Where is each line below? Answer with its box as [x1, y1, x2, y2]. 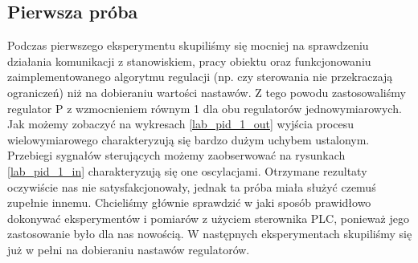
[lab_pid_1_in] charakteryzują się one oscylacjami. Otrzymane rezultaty [7, 162, 367, 179]
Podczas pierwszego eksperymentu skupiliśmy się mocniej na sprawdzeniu [7, 37, 369, 54]
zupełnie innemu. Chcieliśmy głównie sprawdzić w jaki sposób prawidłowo [7, 194, 371, 211]
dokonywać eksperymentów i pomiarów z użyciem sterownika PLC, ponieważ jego [7, 209, 409, 226]
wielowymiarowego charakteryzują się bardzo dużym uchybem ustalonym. [7, 131, 370, 148]
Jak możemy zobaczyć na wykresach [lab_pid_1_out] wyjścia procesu [7, 115, 354, 132]
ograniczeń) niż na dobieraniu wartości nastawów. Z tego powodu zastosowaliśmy [7, 83, 406, 100]
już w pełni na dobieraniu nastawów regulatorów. [7, 241, 250, 257]
